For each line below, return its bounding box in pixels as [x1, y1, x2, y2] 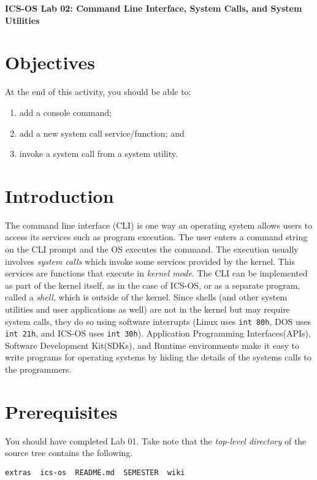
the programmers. [5, 363, 72, 376]
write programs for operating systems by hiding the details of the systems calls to [5, 351, 311, 364]
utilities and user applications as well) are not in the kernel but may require [5, 302, 290, 315]
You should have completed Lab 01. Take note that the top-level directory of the [5, 434, 307, 447]
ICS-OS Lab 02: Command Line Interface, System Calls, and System [5, 2, 302, 14]
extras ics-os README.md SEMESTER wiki [5, 468, 185, 477]
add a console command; [19, 105, 112, 118]
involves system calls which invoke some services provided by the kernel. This [5, 254, 295, 267]
